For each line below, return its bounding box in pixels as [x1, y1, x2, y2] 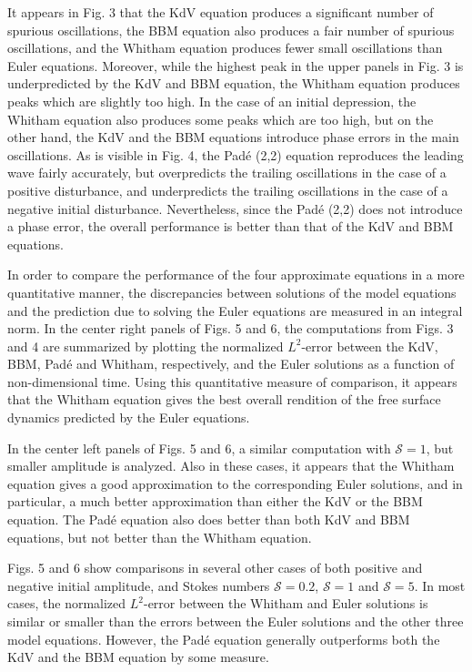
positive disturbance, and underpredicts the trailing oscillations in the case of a [7, 180, 448, 199]
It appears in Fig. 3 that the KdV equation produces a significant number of [7, 3, 434, 21]
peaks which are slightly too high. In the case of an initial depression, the [7, 91, 417, 110]
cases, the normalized [7, 594, 126, 613]
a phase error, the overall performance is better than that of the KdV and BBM [7, 217, 454, 236]
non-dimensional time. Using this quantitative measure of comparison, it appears [7, 372, 457, 391]
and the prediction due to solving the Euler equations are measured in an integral [7, 300, 463, 320]
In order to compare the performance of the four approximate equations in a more [7, 265, 465, 284]
